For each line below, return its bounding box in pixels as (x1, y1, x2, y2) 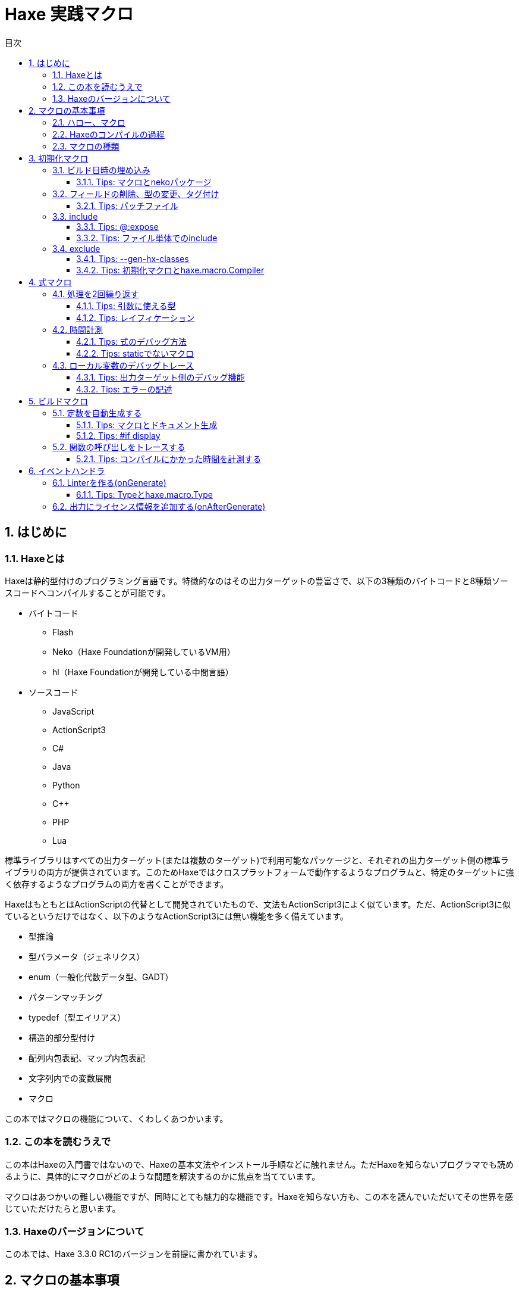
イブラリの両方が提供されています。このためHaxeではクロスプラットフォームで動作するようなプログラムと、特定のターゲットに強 (5, 866, 514, 877)
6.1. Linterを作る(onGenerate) (52, 477, 166, 488)
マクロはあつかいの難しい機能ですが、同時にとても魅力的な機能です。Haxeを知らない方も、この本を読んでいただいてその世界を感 (5, 1191, 513, 1202)
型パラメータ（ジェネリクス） (29, 951, 145, 962)
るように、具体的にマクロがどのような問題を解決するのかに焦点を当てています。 (5, 1171, 320, 1181)
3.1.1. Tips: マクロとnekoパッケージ (76, 176, 212, 187)
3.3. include (52, 211, 98, 222)
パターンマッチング (29, 991, 103, 1002)
